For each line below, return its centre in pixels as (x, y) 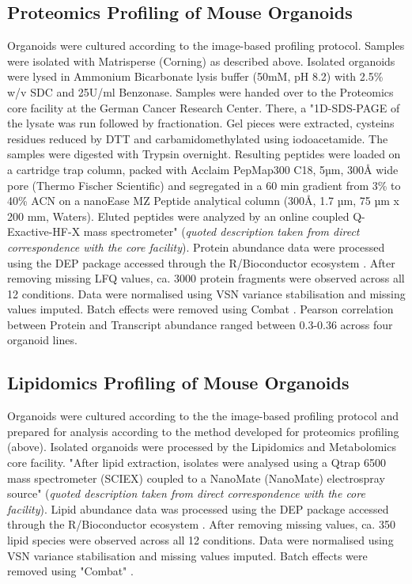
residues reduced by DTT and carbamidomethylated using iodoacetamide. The (198, 138)
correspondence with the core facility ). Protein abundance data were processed (196, 246)
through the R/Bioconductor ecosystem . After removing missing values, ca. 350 (201, 524)
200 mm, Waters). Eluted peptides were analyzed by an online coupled (178, 216)
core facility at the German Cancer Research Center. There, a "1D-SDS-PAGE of (204, 107)
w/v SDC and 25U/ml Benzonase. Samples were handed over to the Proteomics (200, 91)
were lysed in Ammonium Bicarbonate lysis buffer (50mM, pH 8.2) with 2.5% (195, 76)
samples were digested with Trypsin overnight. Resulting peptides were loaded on (204, 154)
